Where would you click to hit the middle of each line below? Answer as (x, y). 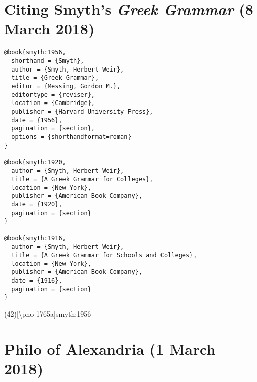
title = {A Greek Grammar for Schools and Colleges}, (104, 255)
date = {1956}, (37, 120)
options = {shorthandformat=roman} (71, 137)
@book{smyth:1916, (35, 238)
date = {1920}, (37, 205)
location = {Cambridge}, (53, 103)
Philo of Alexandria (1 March (110, 348)
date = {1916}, (37, 281)
